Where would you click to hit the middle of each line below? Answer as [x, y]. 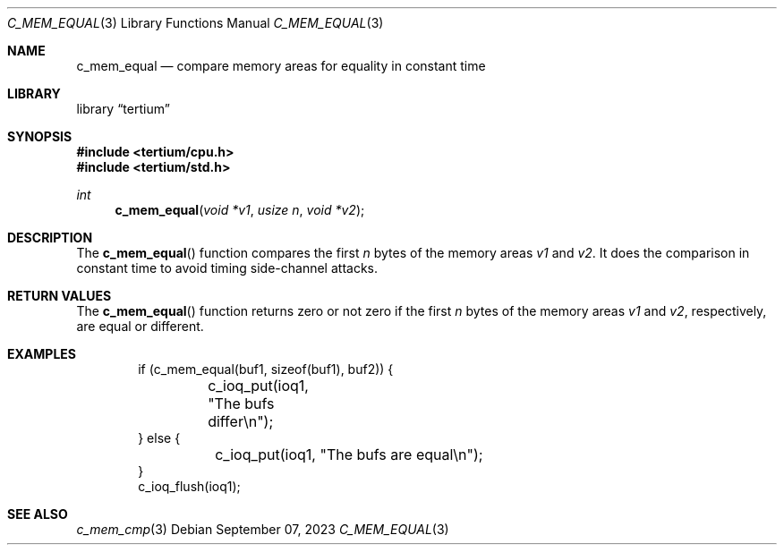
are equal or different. [140, 326]
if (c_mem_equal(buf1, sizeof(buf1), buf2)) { [266, 369]
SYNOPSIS [40, 136]
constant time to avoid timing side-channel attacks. [227, 268]
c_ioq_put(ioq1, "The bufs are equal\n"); [349, 454]
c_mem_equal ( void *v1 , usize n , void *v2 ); [240, 210]
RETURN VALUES [60, 296]
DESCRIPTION [50, 238]
